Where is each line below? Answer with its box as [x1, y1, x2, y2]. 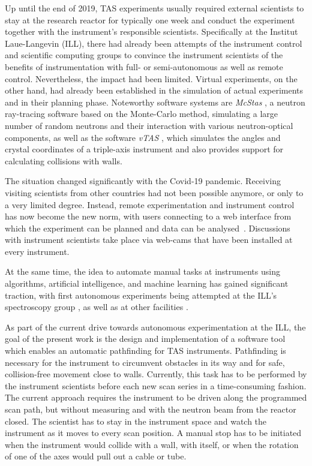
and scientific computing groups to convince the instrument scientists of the [5, 49, 283, 61]
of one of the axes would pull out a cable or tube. [5, 450, 187, 462]
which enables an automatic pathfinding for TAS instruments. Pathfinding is [5, 344, 286, 357]
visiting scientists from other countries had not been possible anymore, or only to [5, 186, 304, 199]
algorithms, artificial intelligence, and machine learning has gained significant [5, 277, 289, 290]
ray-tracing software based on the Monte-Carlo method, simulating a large [5, 107, 278, 120]
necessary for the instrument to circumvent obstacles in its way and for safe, [5, 356, 285, 368]
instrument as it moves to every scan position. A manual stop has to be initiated [5, 426, 302, 439]
